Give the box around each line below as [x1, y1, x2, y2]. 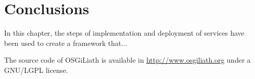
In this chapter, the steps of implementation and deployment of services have [4, 28, 244, 38]
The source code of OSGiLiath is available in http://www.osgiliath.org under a [4, 55, 251, 65]
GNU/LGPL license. [4, 64, 68, 75]
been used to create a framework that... [4, 37, 127, 48]
